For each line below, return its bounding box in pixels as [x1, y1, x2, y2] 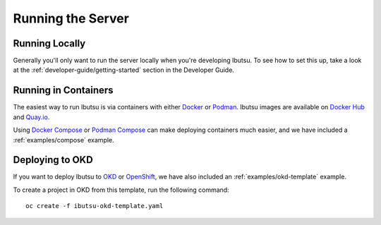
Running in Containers [13, 85, 114, 97]
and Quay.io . [13, 113, 50, 121]
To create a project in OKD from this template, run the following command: [13, 186, 229, 194]
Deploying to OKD [13, 154, 93, 166]
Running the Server [13, 11, 130, 26]
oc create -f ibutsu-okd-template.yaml [25, 202, 164, 210]
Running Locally [13, 37, 86, 49]
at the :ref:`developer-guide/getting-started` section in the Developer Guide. [13, 66, 234, 74]
